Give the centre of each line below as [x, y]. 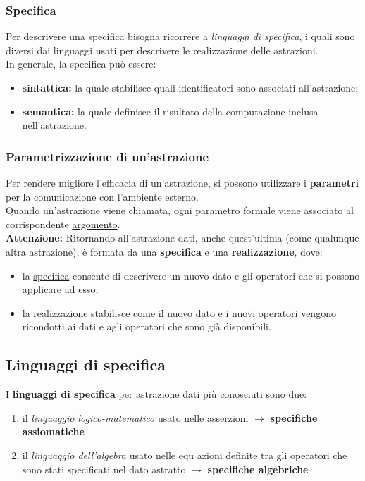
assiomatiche [53, 431]
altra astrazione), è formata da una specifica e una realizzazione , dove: [164, 251]
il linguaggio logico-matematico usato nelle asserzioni [135, 417]
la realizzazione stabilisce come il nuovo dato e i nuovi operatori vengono [179, 312]
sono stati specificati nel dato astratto [104, 469]
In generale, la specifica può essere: [81, 64]
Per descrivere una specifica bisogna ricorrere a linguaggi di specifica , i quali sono [180, 36]
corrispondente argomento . [63, 224]
